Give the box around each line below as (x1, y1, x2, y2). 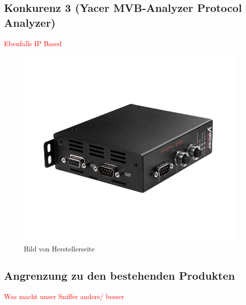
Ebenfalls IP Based (4, 38, 62, 48)
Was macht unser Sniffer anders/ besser (4, 291, 124, 301)
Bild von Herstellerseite (24, 243, 95, 253)
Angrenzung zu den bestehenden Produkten (4, 267, 235, 283)
